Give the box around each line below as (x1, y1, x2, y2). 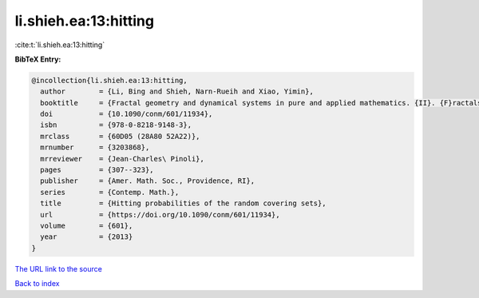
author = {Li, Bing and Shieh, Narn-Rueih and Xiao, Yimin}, (40, 87, 315, 96)
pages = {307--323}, (40, 165, 155, 175)
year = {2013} (40, 232, 133, 241)
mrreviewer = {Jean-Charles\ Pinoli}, (40, 154, 205, 163)
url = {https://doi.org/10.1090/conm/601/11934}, (40, 210, 280, 219)
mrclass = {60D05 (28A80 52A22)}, (40, 132, 200, 141)
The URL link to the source (14, 264, 103, 273)
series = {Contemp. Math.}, (40, 188, 180, 197)
